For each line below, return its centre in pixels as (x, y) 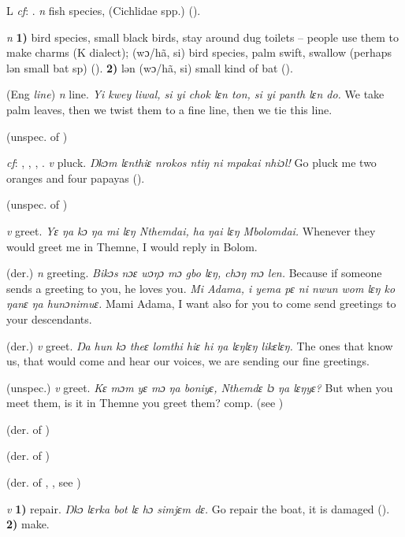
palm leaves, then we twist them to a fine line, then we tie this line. (169, 109)
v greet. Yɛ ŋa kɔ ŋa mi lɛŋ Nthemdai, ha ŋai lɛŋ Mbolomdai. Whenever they (191, 230)
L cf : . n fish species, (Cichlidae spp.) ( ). (104, 10)
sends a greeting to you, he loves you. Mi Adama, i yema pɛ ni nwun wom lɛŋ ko (201, 288)
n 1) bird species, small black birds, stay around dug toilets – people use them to (203, 37)
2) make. (28, 524)
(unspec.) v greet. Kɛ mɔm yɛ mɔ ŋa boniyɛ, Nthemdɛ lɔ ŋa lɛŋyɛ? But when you (200, 387)
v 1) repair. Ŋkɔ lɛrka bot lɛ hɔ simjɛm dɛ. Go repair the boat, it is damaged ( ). (198, 508)
